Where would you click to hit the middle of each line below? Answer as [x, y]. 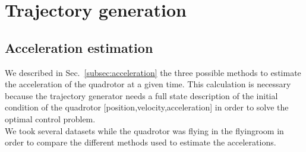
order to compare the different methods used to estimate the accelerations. [141, 142]
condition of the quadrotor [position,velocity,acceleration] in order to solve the [147, 107]
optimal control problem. [50, 118]
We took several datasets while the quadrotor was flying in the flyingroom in [144, 130]
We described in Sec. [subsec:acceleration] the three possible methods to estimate [153, 72]
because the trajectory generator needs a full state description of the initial [141, 95]
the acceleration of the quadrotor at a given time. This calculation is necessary [148, 84]
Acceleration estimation [79, 47]
